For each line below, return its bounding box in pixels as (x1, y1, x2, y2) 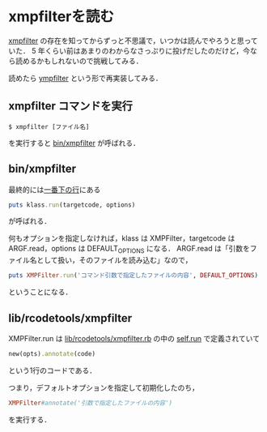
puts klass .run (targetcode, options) (8, 200, 136, 209)
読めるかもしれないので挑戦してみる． (15, 56, 143, 66)
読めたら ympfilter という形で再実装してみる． (8, 73, 163, 83)
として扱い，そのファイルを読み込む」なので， (36, 255, 193, 265)
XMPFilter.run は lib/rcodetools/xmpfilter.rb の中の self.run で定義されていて (8, 333, 261, 343)
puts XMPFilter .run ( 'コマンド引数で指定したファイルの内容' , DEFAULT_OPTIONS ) (8, 272, 259, 280)
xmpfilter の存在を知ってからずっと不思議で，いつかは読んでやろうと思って (8, 36, 258, 45)
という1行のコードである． (8, 366, 97, 375)
